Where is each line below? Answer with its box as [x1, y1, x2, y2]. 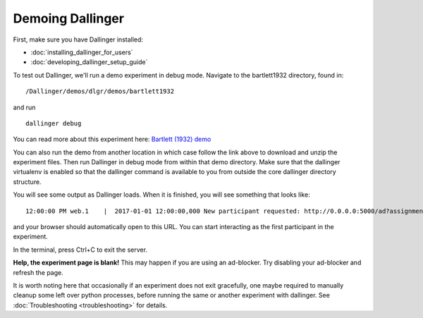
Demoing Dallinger [13, 11, 125, 26]
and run [13, 103, 36, 111]
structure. [13, 177, 42, 186]
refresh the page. [13, 268, 63, 276]
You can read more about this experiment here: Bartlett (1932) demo [13, 135, 211, 144]
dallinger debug [25, 119, 82, 127]
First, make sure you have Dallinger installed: [13, 35, 144, 44]
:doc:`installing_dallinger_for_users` [30, 48, 133, 56]
